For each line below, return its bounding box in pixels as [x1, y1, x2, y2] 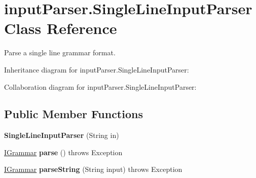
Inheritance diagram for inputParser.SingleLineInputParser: [4, 64, 189, 75]
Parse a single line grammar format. [4, 47, 116, 58]
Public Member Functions [4, 106, 143, 122]
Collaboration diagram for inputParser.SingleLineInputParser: [4, 81, 197, 92]
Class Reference [4, 18, 117, 39]
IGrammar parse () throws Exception [4, 147, 123, 157]
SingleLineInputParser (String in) [4, 130, 119, 140]
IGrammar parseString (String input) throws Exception [4, 164, 182, 174]
